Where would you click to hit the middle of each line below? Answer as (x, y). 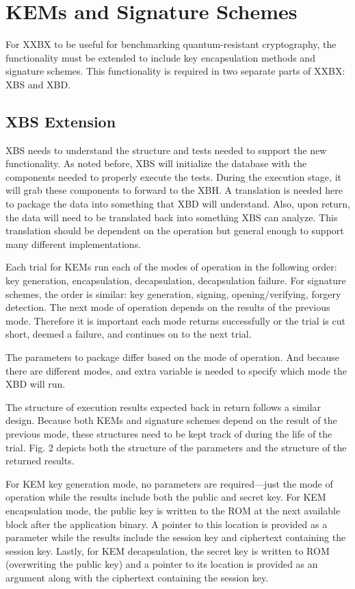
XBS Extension (61, 121)
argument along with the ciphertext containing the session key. (137, 577)
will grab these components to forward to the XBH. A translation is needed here (174, 190)
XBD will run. (36, 384)
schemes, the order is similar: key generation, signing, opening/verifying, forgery (173, 293)
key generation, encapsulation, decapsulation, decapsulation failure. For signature (176, 280)
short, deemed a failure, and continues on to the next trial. (129, 334)
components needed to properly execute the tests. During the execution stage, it (173, 176)
